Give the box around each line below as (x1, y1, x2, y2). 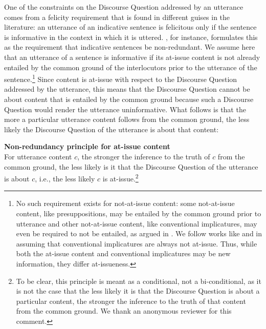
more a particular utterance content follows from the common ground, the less (4, 114, 250, 125)
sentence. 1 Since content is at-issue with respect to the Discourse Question (4, 72, 237, 84)
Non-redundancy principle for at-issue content (4, 141, 170, 152)
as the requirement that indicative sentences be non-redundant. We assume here (4, 42, 255, 52)
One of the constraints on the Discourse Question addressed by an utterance (4, 2, 243, 12)
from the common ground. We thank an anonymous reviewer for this (16, 305, 232, 316)
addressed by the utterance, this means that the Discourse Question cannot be (4, 84, 250, 94)
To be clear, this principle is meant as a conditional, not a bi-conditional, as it (16, 275, 261, 286)
